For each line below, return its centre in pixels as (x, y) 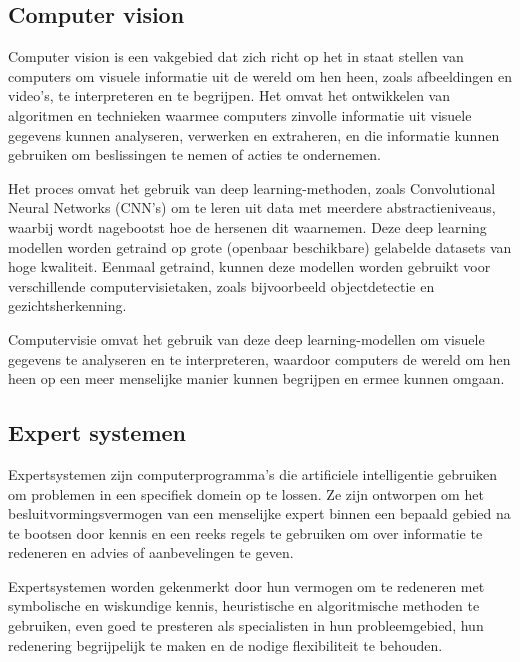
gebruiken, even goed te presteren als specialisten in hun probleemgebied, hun (246, 625)
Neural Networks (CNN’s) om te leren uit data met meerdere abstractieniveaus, (252, 207)
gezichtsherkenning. (67, 305)
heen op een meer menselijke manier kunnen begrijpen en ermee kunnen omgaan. (256, 378)
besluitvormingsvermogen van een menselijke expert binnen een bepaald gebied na (259, 513)
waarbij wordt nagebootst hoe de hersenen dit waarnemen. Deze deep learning (247, 226)
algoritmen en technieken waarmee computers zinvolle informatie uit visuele (240, 114)
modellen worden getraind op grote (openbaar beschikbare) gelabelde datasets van (260, 246)
